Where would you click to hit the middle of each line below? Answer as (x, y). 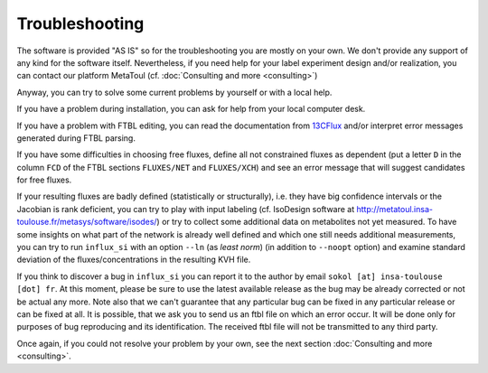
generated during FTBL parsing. (76, 138)
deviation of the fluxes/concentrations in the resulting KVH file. (134, 260)
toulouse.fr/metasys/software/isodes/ (87, 222)
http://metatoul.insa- (395, 209)
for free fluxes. (44, 180)
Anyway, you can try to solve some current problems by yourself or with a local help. (174, 92)
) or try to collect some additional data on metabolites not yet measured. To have (307, 222)
